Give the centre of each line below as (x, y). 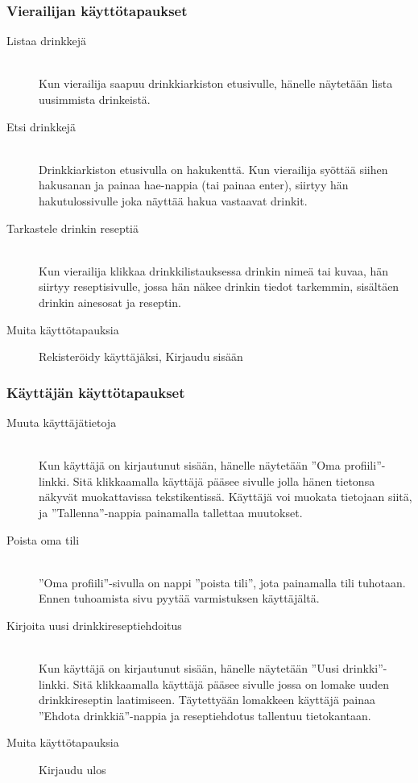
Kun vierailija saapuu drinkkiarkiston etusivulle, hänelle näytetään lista (216, 83)
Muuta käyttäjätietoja (62, 422)
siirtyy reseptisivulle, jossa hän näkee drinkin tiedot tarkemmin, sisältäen (219, 286)
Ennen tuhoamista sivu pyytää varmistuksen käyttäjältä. (179, 598)
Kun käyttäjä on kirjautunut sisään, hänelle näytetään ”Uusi (189, 668)
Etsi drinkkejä (41, 126)
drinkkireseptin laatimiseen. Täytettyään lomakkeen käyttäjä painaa (207, 700)
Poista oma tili (43, 539)
